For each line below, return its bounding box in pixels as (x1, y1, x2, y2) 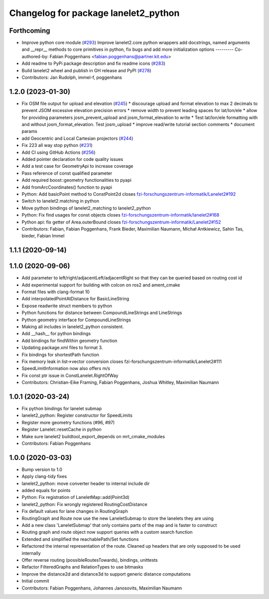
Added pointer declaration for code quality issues (21, 156, 124, 162)
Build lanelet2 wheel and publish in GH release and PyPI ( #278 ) (21, 67, 151, 73)
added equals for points (21, 487, 71, 493)
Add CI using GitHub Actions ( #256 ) (21, 149, 96, 155)
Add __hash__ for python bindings (21, 331, 91, 337)
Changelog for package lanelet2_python (9, 7, 180, 18)
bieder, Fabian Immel (21, 233, 65, 239)
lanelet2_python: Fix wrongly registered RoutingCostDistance (21, 501, 147, 507)
